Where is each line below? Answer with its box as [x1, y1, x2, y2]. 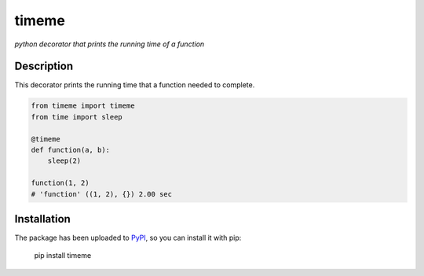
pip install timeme [34, 251, 92, 260]
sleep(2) [47, 156, 82, 165]
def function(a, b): [31, 145, 110, 154]
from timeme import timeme [31, 101, 135, 110]
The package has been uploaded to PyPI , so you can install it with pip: [14, 233, 242, 243]
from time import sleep [31, 112, 123, 121]
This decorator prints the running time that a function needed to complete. [14, 80, 255, 90]
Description [14, 60, 74, 73]
